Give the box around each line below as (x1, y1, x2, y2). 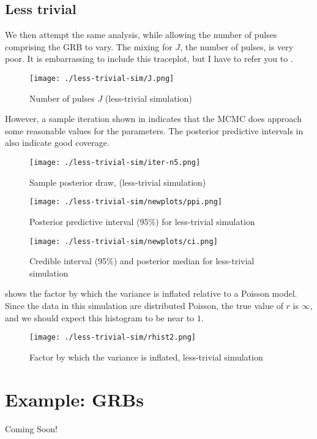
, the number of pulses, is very (180, 40, 294, 53)
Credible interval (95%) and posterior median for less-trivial (29, 254, 255, 267)
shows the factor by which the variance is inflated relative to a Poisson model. (5, 287, 297, 300)
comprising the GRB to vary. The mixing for (5, 40, 173, 53)
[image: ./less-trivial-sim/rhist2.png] (29, 333, 196, 342)
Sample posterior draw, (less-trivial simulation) (29, 175, 206, 188)
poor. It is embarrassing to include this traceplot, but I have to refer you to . (5, 52, 293, 65)
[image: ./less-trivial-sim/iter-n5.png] (29, 158, 201, 167)
